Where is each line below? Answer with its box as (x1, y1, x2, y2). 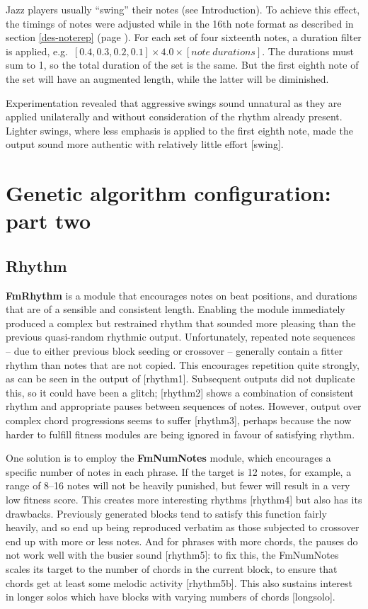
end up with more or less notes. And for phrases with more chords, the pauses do (6, 533, 358, 548)
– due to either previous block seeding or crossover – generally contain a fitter (6, 343, 343, 358)
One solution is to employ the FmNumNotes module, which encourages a (6, 450, 331, 465)
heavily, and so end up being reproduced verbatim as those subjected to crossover (6, 520, 360, 535)
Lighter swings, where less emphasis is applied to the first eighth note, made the (6, 123, 353, 137)
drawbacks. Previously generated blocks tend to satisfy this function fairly (6, 506, 327, 520)
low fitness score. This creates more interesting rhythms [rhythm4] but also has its (6, 492, 362, 507)
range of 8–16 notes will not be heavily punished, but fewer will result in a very (6, 478, 350, 493)
